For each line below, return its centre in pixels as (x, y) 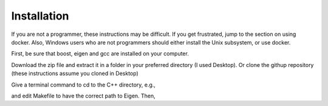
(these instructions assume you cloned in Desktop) (75, 74)
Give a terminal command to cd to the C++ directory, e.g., (84, 85)
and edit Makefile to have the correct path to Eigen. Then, (84, 96)
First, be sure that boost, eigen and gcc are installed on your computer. (100, 54)
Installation (40, 16)
